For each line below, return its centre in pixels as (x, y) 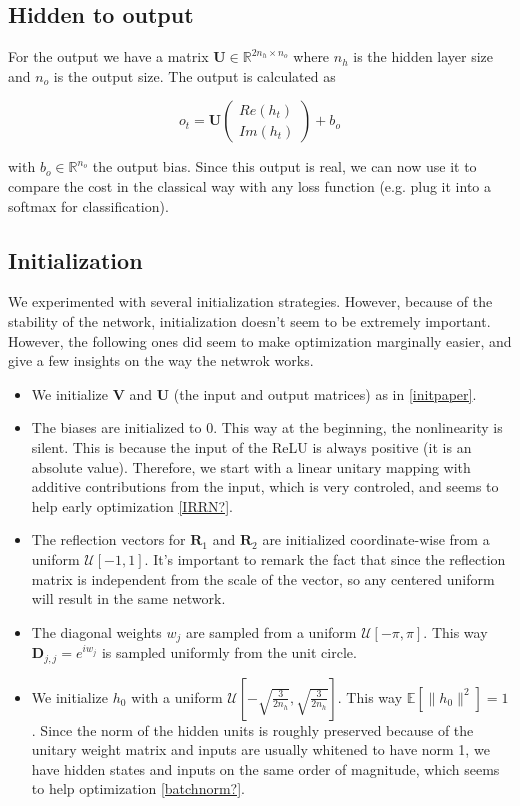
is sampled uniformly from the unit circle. (229, 652)
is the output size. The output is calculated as (194, 75)
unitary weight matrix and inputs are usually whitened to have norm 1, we (260, 749)
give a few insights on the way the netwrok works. (161, 360)
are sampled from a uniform (271, 631)
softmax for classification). (88, 205)
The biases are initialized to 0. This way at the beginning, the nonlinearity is (267, 427)
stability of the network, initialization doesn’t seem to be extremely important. (249, 320)
